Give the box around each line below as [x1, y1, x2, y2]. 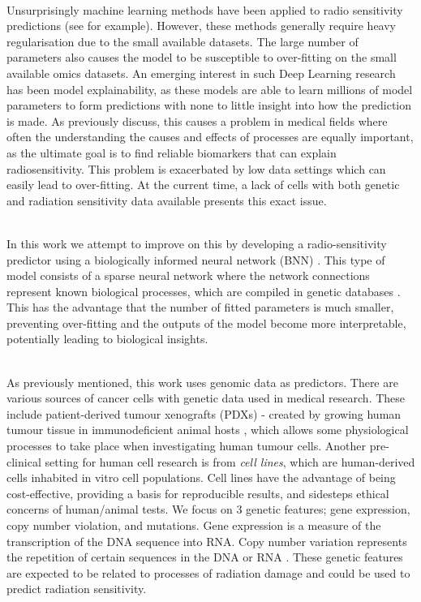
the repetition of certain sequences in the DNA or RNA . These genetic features [6, 548, 403, 565]
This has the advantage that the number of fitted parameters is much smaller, [6, 299, 394, 316]
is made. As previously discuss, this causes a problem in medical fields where [6, 112, 388, 129]
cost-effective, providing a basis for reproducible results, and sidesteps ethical [6, 484, 389, 501]
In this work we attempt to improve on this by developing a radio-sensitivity [6, 234, 387, 252]
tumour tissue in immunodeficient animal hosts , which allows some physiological [6, 421, 409, 438]
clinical [6, 453, 41, 470]
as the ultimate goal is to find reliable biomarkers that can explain [6, 144, 337, 161]
